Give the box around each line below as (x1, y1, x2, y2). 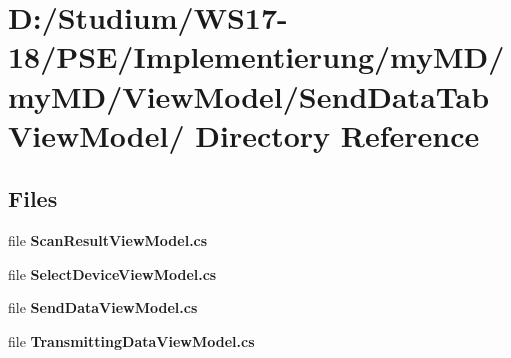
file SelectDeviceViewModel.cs (8, 263, 217, 284)
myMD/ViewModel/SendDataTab (8, 75, 490, 116)
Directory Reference (195, 114, 480, 155)
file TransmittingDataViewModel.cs (8, 330, 255, 351)
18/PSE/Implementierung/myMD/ (8, 36, 505, 77)
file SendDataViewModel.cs (8, 297, 198, 318)
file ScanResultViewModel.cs (8, 230, 208, 251)
